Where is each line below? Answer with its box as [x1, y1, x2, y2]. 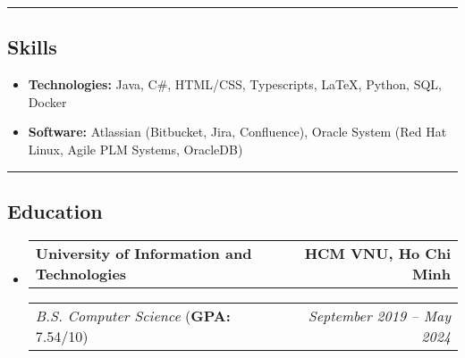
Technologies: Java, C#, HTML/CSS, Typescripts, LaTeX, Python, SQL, [28, 75, 442, 94]
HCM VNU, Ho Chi [304, 242, 451, 263]
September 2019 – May [308, 304, 451, 326]
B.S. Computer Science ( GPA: [35, 304, 231, 326]
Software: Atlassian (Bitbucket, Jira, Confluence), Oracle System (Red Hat [28, 122, 447, 141]
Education [7, 196, 103, 224]
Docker [28, 92, 67, 111]
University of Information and [35, 242, 252, 263]
